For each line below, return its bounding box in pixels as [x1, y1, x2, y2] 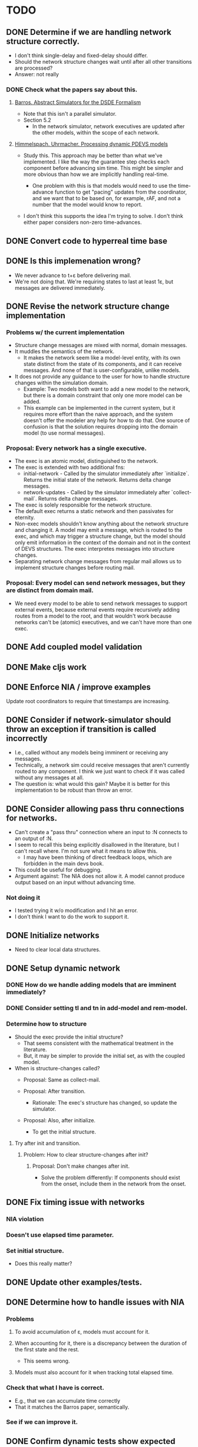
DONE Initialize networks [6, 930, 100, 940]
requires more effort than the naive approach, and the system [23, 411, 173, 418]
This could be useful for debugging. [14, 866, 102, 873]
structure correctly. [6, 36, 80, 46]
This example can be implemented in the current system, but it [23, 404, 176, 411]
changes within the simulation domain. [14, 379, 108, 387]
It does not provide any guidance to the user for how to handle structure [14, 373, 190, 380]
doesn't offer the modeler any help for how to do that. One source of [23, 417, 190, 424]
